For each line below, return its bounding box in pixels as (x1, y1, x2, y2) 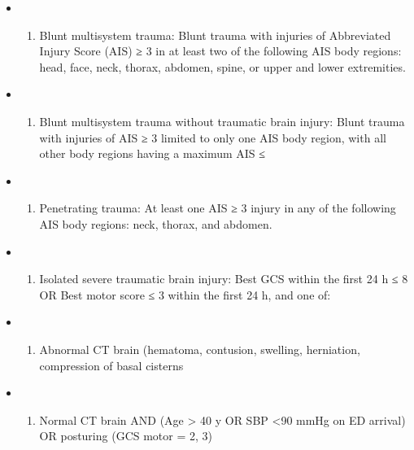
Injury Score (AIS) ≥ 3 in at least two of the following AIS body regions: (39, 42, 402, 59)
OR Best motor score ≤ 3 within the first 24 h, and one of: (39, 286, 331, 303)
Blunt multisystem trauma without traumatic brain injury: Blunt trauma (39, 112, 405, 129)
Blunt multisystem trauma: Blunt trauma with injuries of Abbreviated (39, 26, 391, 43)
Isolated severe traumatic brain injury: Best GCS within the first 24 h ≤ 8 (39, 270, 408, 287)
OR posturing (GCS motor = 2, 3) (39, 427, 213, 444)
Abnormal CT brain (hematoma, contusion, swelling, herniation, (39, 340, 360, 357)
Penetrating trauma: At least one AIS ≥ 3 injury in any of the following (39, 199, 396, 216)
